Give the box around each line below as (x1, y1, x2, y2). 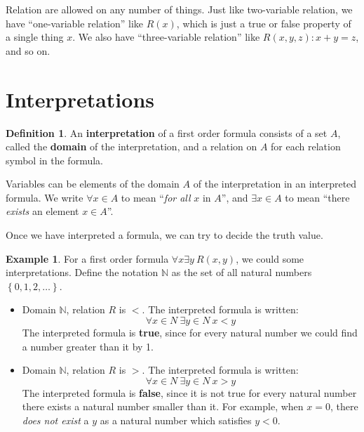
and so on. (6, 43, 50, 58)
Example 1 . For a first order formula (6, 251, 169, 266)
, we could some (236, 251, 304, 266)
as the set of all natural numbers (171, 265, 312, 280)
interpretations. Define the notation (6, 265, 159, 280)
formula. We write (6, 190, 83, 204)
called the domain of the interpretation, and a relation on (6, 139, 257, 154)
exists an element (6, 204, 79, 218)
